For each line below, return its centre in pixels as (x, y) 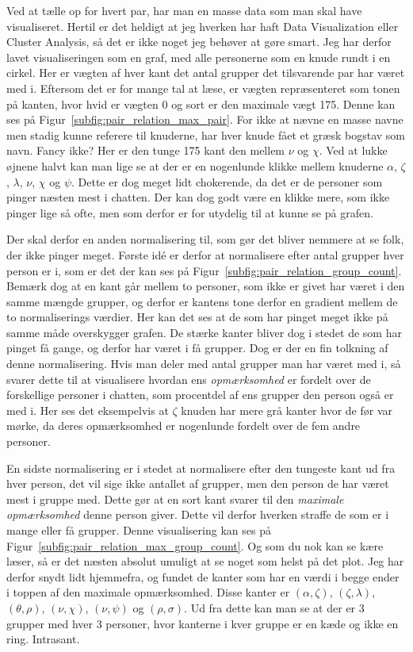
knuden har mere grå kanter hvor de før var (287, 410)
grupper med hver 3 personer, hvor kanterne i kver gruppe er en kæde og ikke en (203, 623)
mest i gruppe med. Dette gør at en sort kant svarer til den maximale (175, 499)
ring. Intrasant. (43, 639)
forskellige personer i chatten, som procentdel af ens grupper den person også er (200, 395)
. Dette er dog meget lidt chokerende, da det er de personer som (227, 181)
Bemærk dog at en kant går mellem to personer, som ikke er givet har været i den (206, 286)
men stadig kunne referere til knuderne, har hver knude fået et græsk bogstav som (206, 134)
